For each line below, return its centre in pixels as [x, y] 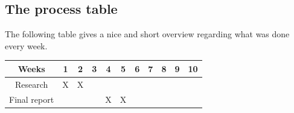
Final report [32, 99]
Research [31, 84]
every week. [26, 45]
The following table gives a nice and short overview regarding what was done [147, 34]
